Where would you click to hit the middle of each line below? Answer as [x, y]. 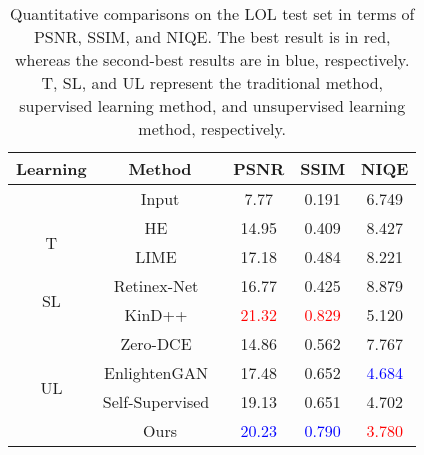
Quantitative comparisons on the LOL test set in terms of [212, 13]
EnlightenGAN [156, 372]
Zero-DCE [156, 343]
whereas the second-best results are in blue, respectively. [212, 59]
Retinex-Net [156, 285]
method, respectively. [212, 128]
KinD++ [156, 314]
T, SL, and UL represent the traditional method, [212, 82]
